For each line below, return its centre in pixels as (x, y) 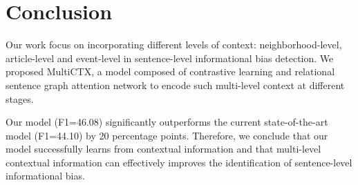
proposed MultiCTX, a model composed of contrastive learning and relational (170, 71)
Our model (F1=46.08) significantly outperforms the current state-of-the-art (167, 122)
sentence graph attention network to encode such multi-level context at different (175, 85)
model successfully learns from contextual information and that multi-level (163, 149)
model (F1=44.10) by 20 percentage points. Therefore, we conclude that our (167, 135)
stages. (20, 98)
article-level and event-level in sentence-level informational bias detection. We (170, 58)
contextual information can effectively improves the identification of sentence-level (179, 162)
